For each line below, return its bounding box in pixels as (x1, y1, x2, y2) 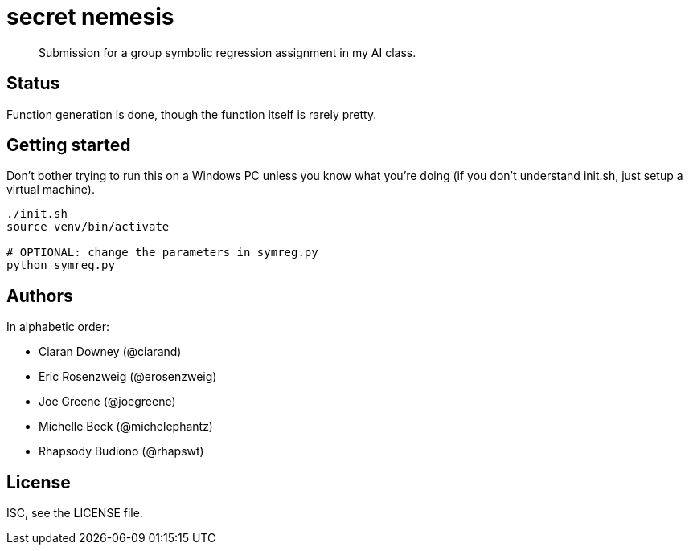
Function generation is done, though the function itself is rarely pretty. (6, 107, 377, 121)
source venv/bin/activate (6, 220, 170, 234)
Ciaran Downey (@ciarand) (39, 345, 182, 359)
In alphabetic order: (6, 320, 110, 334)
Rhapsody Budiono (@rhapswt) (39, 444, 204, 459)
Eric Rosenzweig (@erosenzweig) (39, 369, 217, 384)
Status (6, 73, 60, 94)
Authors (6, 285, 73, 306)
